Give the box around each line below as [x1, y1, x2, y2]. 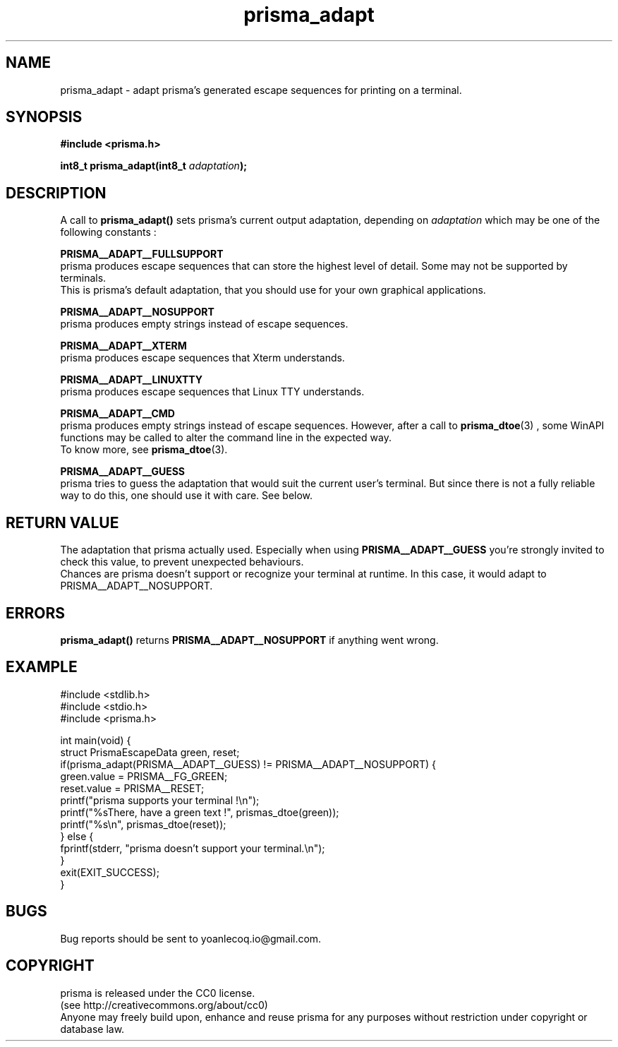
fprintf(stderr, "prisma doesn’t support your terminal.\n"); [60, 842, 325, 854]
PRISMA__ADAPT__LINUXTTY [60, 373, 203, 386]
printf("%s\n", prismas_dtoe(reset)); [60, 818, 226, 830]
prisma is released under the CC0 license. [60, 986, 255, 999]
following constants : [60, 226, 157, 239]
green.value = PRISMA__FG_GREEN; [60, 770, 228, 782]
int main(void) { [60, 734, 131, 746]
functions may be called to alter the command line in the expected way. [60, 431, 392, 444]
